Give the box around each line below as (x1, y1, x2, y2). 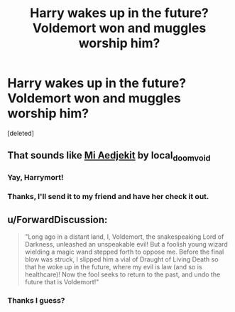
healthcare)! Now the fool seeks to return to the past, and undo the (24, 270, 221, 279)
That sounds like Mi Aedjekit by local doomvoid (7, 149, 211, 163)
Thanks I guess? (7, 296, 65, 306)
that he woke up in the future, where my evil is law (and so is (24, 263, 202, 271)
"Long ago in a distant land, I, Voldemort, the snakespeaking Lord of (24, 232, 224, 241)
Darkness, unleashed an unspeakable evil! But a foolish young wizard (24, 240, 229, 249)
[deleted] (7, 129, 34, 137)
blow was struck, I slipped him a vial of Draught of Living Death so (24, 255, 219, 264)
